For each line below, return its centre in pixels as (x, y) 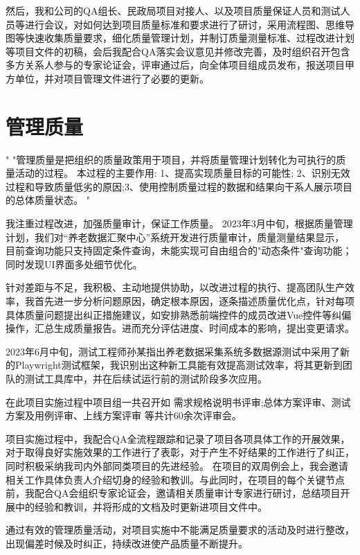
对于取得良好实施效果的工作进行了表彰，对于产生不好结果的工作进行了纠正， (180, 452)
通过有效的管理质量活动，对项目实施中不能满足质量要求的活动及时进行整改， (180, 530)
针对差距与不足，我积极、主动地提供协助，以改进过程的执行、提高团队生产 (175, 287)
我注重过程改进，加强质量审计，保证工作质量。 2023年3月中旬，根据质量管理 (179, 223)
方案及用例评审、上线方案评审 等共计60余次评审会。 (124, 415)
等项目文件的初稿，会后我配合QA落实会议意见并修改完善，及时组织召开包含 (178, 51)
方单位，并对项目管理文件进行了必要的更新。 (107, 78)
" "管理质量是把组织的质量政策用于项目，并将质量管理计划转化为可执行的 (171, 159)
